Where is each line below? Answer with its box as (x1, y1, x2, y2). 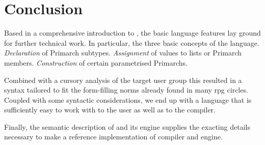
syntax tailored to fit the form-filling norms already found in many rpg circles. (4, 84, 248, 95)
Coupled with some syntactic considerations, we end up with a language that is (4, 94, 252, 105)
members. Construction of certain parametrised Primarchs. (4, 57, 188, 68)
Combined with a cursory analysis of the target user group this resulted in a (4, 74, 242, 85)
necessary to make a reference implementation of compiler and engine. (4, 131, 223, 142)
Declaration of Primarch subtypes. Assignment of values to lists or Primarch (4, 47, 242, 58)
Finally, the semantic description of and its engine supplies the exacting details (4, 121, 250, 132)
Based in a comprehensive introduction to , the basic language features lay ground (4, 27, 261, 38)
